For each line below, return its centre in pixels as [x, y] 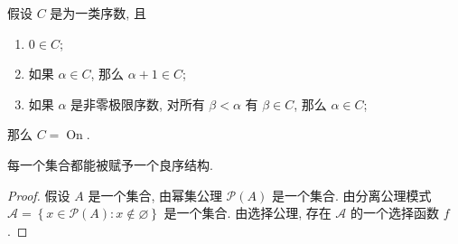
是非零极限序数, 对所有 [138, 103]
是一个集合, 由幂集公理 [155, 195]
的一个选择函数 [395, 213]
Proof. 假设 [39, 195]
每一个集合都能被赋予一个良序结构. [110, 164]
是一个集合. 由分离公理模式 [351, 195]
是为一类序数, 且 [98, 13]
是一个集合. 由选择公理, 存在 [248, 213]
